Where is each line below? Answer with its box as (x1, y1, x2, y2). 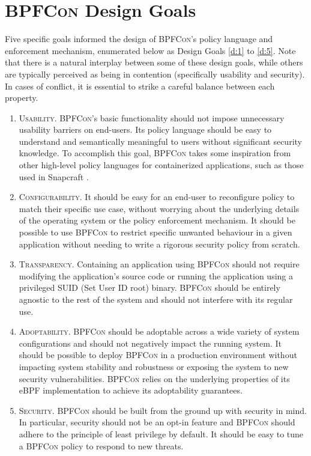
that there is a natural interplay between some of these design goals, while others (5, 56, 303, 68)
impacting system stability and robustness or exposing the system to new (19, 360, 289, 372)
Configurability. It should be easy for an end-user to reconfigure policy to (19, 190, 295, 203)
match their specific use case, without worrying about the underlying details (19, 202, 300, 214)
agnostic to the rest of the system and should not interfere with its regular (19, 293, 293, 305)
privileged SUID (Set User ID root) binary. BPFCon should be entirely (19, 281, 280, 294)
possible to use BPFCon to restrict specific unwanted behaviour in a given (19, 226, 292, 239)
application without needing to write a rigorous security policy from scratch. (19, 237, 300, 250)
